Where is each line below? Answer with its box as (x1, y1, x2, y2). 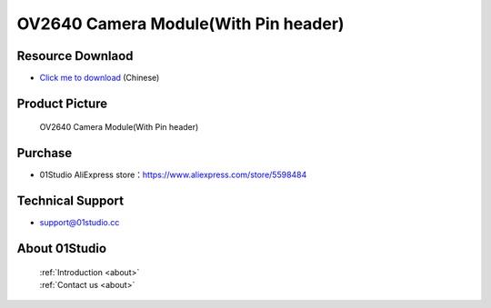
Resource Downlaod (16, 48, 134, 64)
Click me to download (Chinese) (39, 73, 160, 84)
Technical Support (16, 194, 125, 209)
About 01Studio (16, 241, 107, 256)
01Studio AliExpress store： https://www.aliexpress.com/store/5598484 (39, 169, 307, 181)
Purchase (16, 145, 73, 161)
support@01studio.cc (39, 217, 120, 228)
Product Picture (16, 95, 108, 111)
